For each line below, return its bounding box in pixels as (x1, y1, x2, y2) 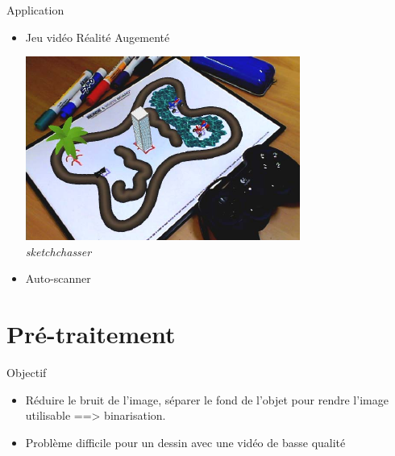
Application (6, 2, 64, 18)
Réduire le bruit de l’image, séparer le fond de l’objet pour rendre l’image (25, 391, 389, 408)
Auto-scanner (25, 270, 91, 287)
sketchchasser (25, 243, 92, 259)
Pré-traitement (6, 317, 176, 350)
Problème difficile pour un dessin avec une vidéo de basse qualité (25, 433, 346, 450)
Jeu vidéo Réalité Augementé (25, 28, 170, 45)
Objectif (6, 364, 47, 381)
